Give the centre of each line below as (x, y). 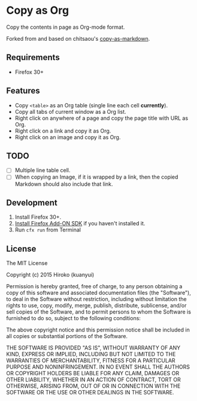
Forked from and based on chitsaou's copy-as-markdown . (78, 38)
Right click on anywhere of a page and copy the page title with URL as (101, 118)
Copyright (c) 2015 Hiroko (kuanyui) (50, 275)
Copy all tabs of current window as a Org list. (71, 111)
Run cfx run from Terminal (48, 230)
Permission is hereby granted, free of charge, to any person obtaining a (94, 287)
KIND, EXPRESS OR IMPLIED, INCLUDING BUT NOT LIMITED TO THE (91, 354)
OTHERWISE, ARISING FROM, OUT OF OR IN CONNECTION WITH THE (93, 386)
